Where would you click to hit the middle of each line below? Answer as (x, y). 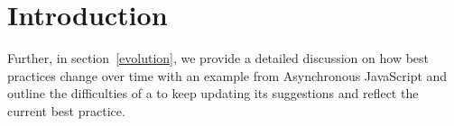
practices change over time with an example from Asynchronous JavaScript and (227, 75)
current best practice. (66, 110)
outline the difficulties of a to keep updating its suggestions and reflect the (213, 93)
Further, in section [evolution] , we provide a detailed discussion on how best (218, 58)
